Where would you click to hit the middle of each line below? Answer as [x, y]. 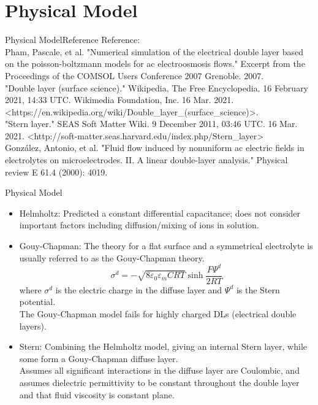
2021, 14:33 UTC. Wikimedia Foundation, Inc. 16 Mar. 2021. [119, 100]
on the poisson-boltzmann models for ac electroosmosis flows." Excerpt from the [155, 64]
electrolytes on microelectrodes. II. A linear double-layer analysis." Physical [146, 160]
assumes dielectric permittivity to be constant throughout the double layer [159, 382]
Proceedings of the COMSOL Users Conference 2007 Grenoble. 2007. [134, 75]
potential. [37, 302]
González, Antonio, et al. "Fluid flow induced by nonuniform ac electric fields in [155, 148]
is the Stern [258, 289]
